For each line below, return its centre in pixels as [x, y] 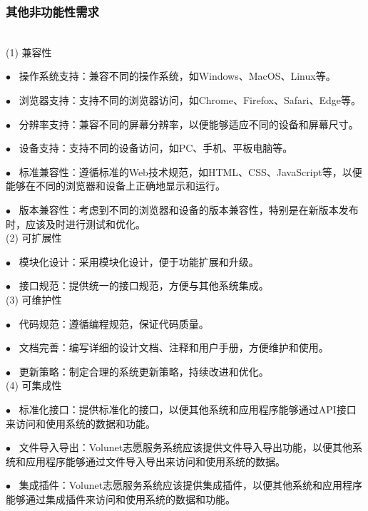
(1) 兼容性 [29, 52]
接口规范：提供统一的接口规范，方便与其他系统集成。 [144, 285]
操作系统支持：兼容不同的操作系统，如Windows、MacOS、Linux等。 [177, 76]
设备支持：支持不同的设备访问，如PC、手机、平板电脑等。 [156, 148]
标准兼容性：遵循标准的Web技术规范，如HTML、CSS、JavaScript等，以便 [190, 171]
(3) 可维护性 [34, 299]
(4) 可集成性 [34, 385]
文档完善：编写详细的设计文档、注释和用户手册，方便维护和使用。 [174, 347]
